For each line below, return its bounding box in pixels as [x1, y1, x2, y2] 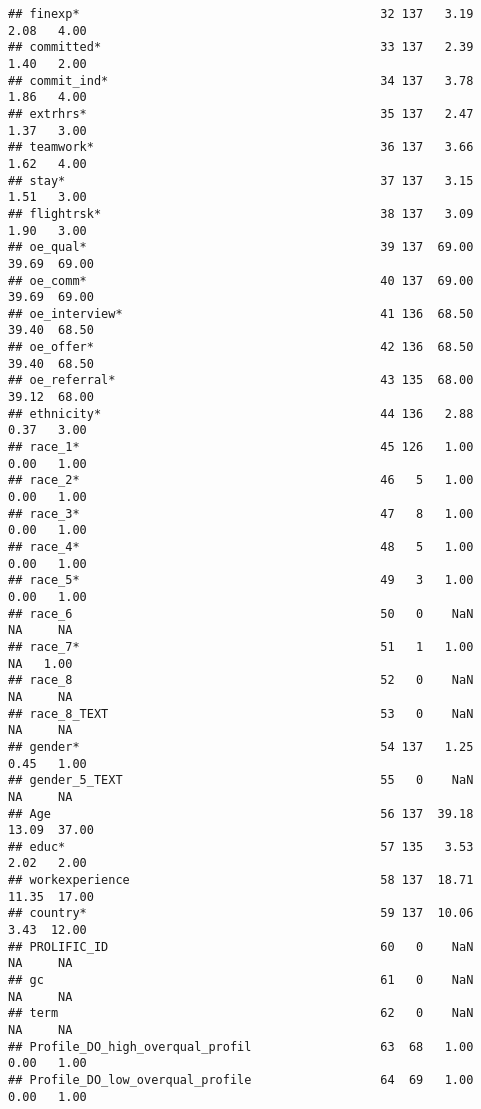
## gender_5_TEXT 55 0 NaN [8, 773, 474, 788]
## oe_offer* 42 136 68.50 [8, 340, 474, 355]
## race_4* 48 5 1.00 [8, 540, 474, 554]
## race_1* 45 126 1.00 [8, 440, 474, 455]
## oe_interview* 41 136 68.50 [8, 306, 474, 321]
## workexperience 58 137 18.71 [8, 873, 474, 888]
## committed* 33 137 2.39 [8, 40, 474, 55]
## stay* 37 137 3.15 [8, 173, 474, 188]
